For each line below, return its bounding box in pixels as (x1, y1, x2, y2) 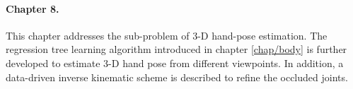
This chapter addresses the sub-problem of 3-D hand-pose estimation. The (6, 28, 328, 42)
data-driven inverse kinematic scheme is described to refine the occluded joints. (6, 69, 348, 84)
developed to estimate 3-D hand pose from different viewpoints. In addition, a (6, 55, 344, 70)
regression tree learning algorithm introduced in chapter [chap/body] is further (6, 42, 347, 57)
